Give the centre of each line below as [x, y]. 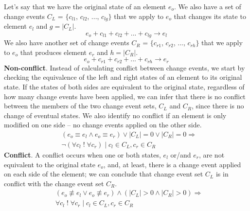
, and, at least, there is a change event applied [172, 164]
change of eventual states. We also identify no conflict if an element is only [115, 115]
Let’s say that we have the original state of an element [85, 6]
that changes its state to [210, 16]
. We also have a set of [208, 6]
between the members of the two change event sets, [80, 106]
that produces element [54, 52]
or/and [181, 154]
